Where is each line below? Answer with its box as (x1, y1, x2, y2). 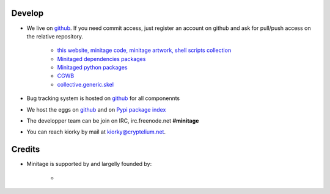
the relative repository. (26, 32, 84, 40)
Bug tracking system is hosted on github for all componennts (26, 95, 180, 102)
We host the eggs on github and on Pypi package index (26, 106, 166, 113)
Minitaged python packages (57, 64, 128, 71)
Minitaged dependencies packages (57, 55, 146, 62)
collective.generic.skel (57, 81, 114, 88)
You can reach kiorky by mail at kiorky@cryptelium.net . (26, 128, 166, 135)
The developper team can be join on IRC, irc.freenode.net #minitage (26, 117, 199, 124)
